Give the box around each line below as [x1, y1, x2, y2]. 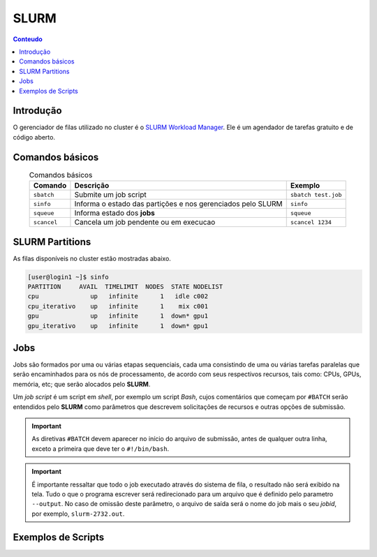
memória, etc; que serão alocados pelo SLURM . [13, 380, 151, 388]
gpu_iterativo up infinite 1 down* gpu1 [27, 322, 209, 329]
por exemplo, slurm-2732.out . [31, 510, 125, 518]
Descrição [74, 181, 110, 191]
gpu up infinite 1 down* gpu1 [27, 312, 209, 320]
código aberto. [13, 133, 56, 141]
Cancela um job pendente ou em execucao [74, 217, 216, 227]
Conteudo [13, 35, 43, 43]
